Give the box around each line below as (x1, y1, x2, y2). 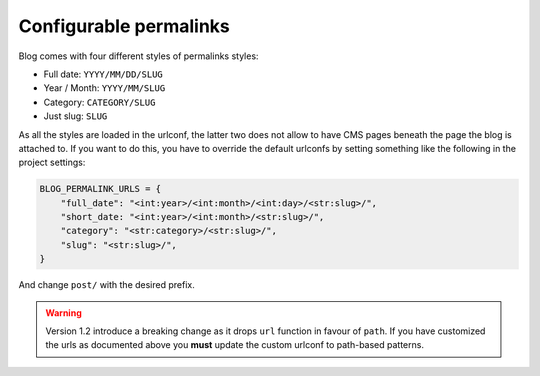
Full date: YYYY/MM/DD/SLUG (43, 68, 164, 80)
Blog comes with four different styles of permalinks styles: (18, 50, 259, 62)
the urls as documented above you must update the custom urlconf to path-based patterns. (45, 339, 425, 351)
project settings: (18, 156, 86, 169)
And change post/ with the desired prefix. (18, 279, 195, 291)
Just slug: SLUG (43, 110, 108, 122)
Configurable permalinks (18, 15, 230, 37)
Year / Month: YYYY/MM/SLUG (43, 82, 166, 94)
